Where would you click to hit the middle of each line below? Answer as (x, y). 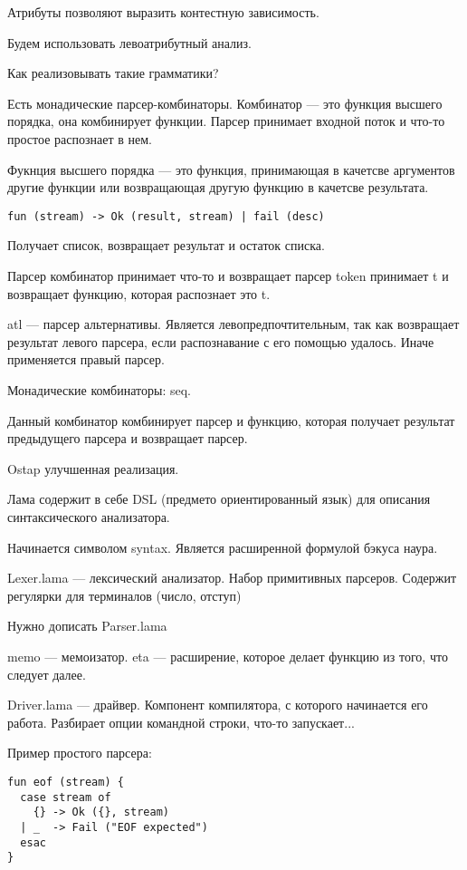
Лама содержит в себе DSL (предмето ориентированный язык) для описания (219, 499)
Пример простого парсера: (80, 753)
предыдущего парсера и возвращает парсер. (128, 438)
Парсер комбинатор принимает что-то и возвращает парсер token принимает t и (228, 275)
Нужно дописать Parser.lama (87, 626)
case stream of (66, 797)
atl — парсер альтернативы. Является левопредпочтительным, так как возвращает (233, 324)
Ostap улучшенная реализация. (93, 468)
